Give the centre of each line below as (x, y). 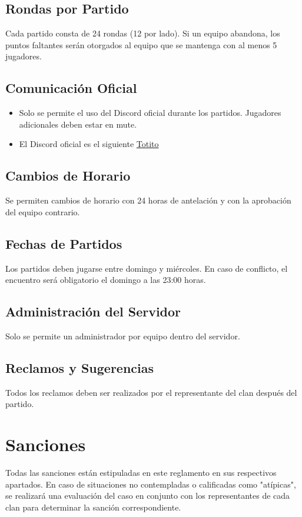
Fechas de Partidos (64, 243)
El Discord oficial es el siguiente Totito (89, 144)
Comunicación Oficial (71, 88)
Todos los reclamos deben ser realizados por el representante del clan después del (151, 392)
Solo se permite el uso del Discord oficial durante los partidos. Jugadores (150, 113)
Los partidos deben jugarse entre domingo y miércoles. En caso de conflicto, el (147, 268)
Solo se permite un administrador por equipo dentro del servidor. (123, 336)
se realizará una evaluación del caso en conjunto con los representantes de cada (148, 496)
